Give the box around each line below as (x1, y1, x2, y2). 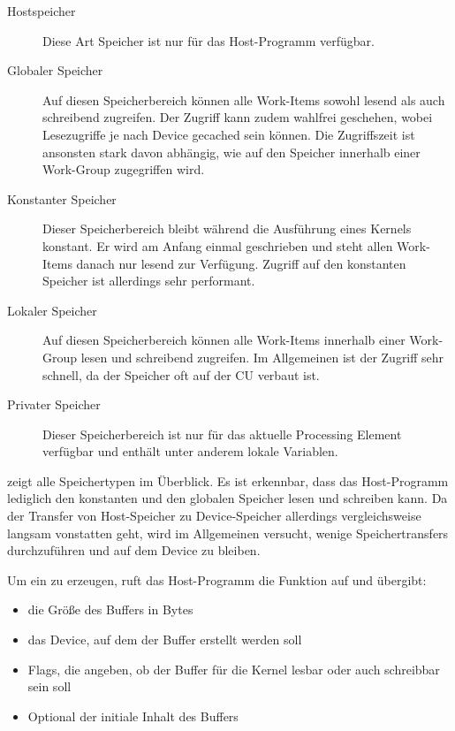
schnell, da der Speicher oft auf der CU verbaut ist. (42, 365, 320, 384)
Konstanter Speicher (7, 189, 117, 208)
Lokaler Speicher (7, 301, 97, 319)
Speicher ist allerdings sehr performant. (42, 271, 255, 290)
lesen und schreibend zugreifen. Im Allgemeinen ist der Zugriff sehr (80, 347, 444, 366)
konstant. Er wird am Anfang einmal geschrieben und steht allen (42, 236, 393, 255)
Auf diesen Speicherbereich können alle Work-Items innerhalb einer (42, 331, 406, 349)
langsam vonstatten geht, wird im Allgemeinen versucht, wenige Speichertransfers (7, 523, 449, 542)
